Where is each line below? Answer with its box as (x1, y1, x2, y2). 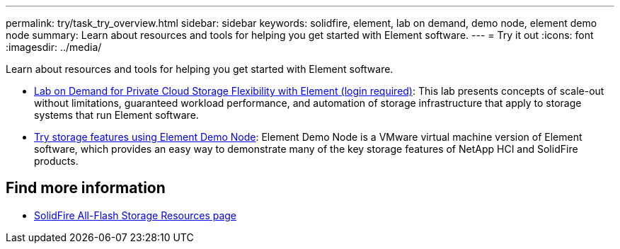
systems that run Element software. (34, 109, 199, 121)
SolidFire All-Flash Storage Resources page (34, 209, 237, 221)
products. (34, 155, 79, 167)
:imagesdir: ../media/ (6, 41, 102, 53)
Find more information (6, 179, 166, 197)
